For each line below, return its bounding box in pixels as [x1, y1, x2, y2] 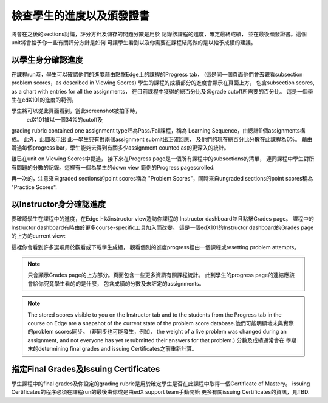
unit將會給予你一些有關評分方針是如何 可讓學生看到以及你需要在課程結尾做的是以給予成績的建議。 [11, 38, 256, 46]
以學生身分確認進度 [11, 55, 83, 65]
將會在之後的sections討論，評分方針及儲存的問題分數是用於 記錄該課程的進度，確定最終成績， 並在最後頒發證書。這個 [11, 30, 307, 38]
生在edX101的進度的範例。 [11, 96, 77, 103]
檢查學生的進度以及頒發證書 [11, 9, 150, 22]
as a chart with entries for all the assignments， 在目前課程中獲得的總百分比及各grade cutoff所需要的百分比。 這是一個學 [11, 88, 313, 95]
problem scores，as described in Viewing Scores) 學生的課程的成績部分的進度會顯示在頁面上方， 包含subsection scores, [11, 79, 315, 86]
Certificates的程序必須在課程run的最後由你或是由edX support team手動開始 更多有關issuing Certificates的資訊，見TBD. [11, 388, 310, 396]
